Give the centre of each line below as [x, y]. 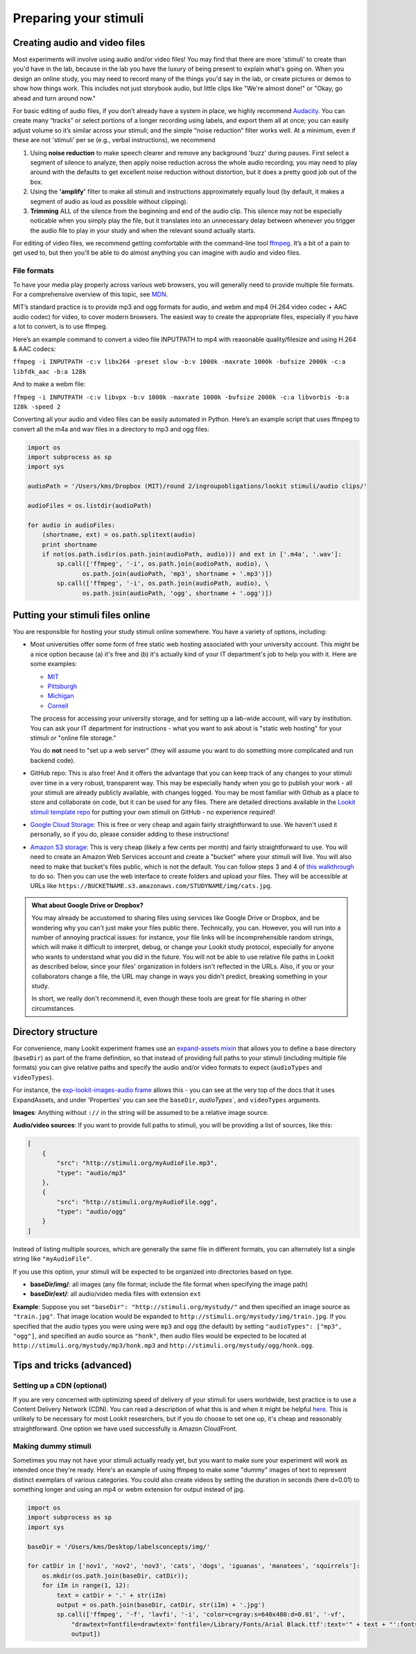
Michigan [61, 696]
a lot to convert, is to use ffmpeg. [60, 327]
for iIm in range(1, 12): [86, 1586]
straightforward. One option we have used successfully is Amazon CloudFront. [125, 1429]
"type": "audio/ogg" [92, 1212]
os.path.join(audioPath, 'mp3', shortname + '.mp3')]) [177, 573]
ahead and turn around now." [54, 98]
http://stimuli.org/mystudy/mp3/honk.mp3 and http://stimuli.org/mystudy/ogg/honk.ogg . [164, 1345]
